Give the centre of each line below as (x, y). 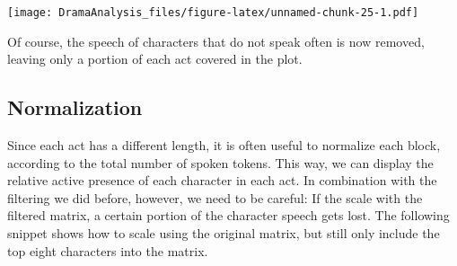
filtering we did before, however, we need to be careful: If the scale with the (215, 197)
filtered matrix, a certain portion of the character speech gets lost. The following (228, 215)
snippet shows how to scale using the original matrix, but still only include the (224, 233)
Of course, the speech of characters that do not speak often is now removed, (216, 41)
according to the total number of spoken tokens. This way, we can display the (220, 162)
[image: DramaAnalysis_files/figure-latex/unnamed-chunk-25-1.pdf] (213, 13)
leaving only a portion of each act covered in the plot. (155, 59)
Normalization (75, 107)
